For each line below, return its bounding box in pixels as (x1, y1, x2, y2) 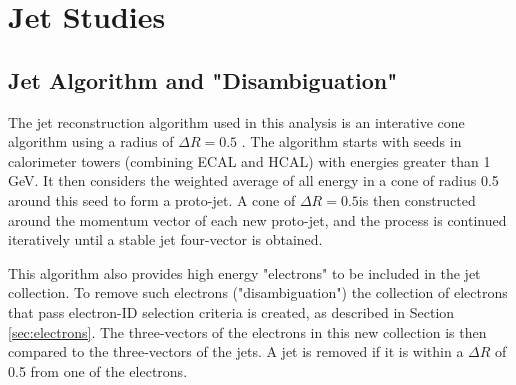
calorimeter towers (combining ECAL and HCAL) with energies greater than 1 (8, 150, 491, 171)
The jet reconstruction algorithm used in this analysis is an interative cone (8, 111, 465, 132)
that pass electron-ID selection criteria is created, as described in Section (8, 301, 455, 322)
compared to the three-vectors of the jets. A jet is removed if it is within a (8, 341, 464, 362)
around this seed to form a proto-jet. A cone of (8, 189, 296, 210)
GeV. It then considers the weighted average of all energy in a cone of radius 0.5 (8, 170, 499, 191)
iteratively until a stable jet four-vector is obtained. (8, 229, 323, 250)
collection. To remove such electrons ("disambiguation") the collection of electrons (8, 282, 508, 303)
